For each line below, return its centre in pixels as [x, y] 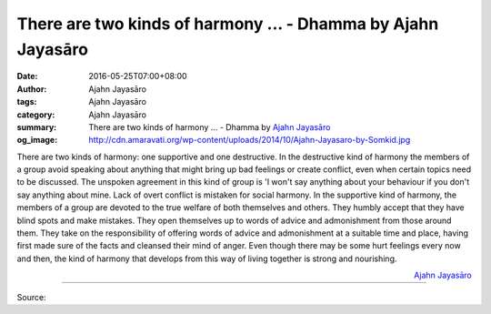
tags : [27, 102]
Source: [31, 297]
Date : [27, 76]
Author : [32, 89]
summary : [37, 127]
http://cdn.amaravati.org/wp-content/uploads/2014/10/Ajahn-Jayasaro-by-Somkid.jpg [250, 140]
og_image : [37, 140]
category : [36, 115]
